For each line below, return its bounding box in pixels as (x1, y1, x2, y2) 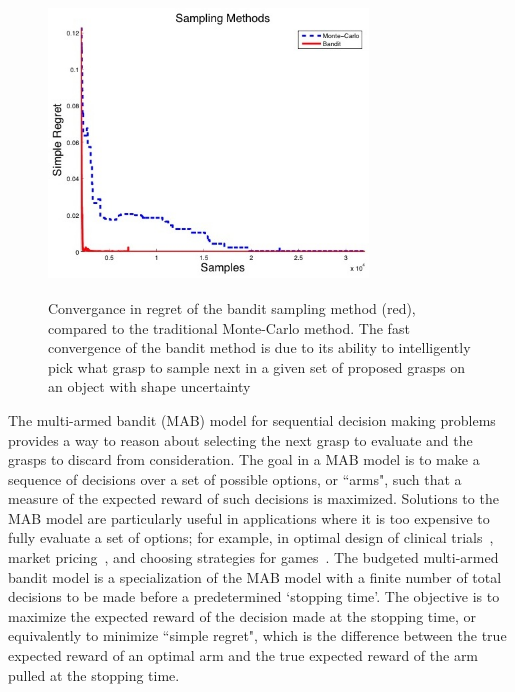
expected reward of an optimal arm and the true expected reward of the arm (8, 645, 479, 666)
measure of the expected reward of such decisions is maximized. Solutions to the (8, 488, 499, 509)
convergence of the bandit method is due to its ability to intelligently (48, 337, 471, 358)
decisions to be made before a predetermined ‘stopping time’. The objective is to (8, 586, 500, 607)
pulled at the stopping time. (8, 664, 180, 685)
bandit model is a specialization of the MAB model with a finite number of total (8, 566, 502, 587)
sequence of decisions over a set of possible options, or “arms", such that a (8, 468, 462, 489)
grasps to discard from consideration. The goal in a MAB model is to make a (8, 449, 480, 470)
